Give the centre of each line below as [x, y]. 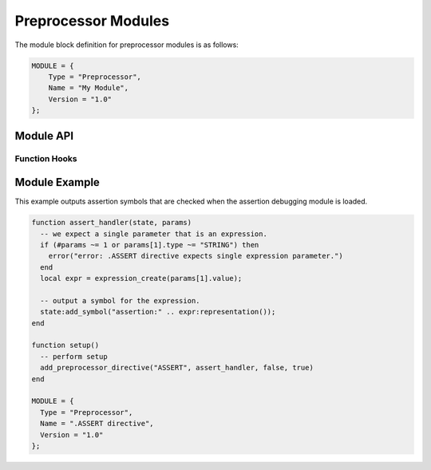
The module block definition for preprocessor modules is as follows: [127, 45]
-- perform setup [74, 356]
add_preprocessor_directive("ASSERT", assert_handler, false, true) [177, 368]
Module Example [57, 182]
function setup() [65, 346]
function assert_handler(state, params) [111, 223]
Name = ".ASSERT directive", [97, 424]
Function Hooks [46, 159]
